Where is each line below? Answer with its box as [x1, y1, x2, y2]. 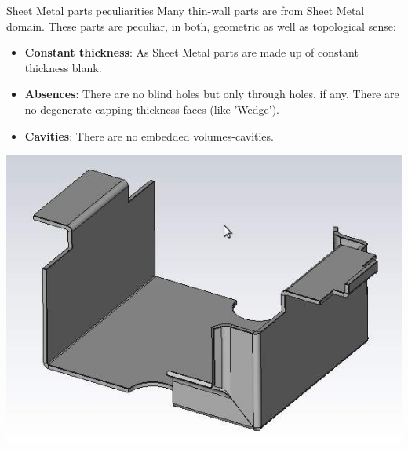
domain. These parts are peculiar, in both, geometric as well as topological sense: [6, 17, 396, 34]
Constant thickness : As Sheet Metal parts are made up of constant [24, 44, 359, 60]
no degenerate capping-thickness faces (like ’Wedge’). [24, 100, 279, 117]
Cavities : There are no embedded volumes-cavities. [24, 127, 274, 144]
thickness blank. [24, 59, 102, 75]
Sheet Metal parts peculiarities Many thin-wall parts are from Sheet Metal [6, 2, 365, 18]
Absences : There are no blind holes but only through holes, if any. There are [24, 86, 399, 102]
